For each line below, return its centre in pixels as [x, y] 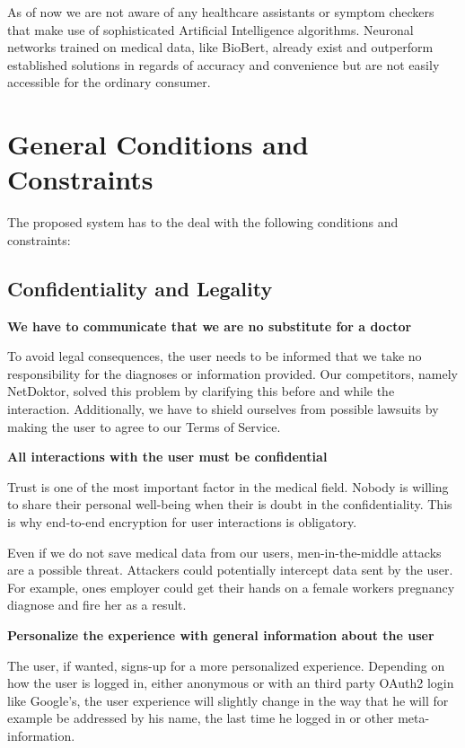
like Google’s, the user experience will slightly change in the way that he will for [228, 700]
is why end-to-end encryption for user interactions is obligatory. [182, 522]
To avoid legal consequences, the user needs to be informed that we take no [215, 356]
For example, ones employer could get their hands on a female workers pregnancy [231, 587]
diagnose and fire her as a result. [97, 605]
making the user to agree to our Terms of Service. [144, 426]
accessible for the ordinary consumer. [109, 82]
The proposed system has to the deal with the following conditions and [203, 222]
